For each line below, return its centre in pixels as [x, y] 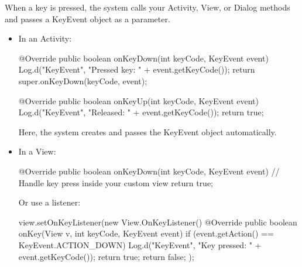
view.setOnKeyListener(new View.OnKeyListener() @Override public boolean [158, 222]
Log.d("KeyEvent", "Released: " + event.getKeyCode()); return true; [141, 112]
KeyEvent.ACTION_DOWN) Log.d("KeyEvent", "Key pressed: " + [140, 244]
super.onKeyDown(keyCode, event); [83, 81]
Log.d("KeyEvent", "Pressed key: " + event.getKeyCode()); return [137, 69]
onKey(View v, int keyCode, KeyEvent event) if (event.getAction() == [146, 233]
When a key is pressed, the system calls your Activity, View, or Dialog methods [147, 7]
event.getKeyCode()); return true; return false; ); [106, 256]
